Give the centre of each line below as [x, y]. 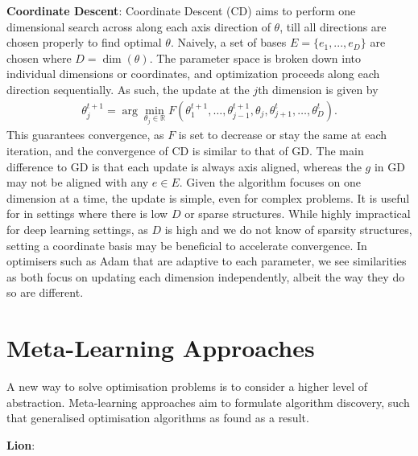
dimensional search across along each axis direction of [139, 26]
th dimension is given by [318, 89]
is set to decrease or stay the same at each [283, 135]
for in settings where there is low [87, 214]
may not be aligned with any [78, 182]
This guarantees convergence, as [85, 135]
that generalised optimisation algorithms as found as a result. [158, 418]
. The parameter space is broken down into [255, 58]
